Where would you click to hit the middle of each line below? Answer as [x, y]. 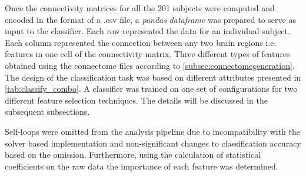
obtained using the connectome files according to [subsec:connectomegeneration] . [150, 65]
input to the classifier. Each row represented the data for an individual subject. [147, 31]
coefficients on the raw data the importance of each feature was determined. [142, 166]
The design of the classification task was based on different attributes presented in [153, 77]
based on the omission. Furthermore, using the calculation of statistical [133, 155]
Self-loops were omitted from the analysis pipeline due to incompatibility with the [152, 131]
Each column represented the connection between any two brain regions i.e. [141, 42]
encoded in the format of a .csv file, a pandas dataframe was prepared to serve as [150, 19]
